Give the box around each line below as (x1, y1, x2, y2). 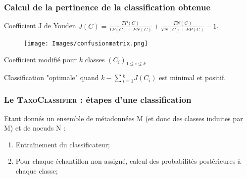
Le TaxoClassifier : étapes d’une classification (4, 93, 192, 106)
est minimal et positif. (159, 72, 226, 83)
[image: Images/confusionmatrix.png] (24, 40, 148, 47)
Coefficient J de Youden (4, 20, 76, 31)
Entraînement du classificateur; (15, 139, 110, 149)
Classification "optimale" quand (4, 72, 99, 83)
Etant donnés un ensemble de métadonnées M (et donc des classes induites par (4, 113, 243, 123)
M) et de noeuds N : (4, 123, 66, 133)
